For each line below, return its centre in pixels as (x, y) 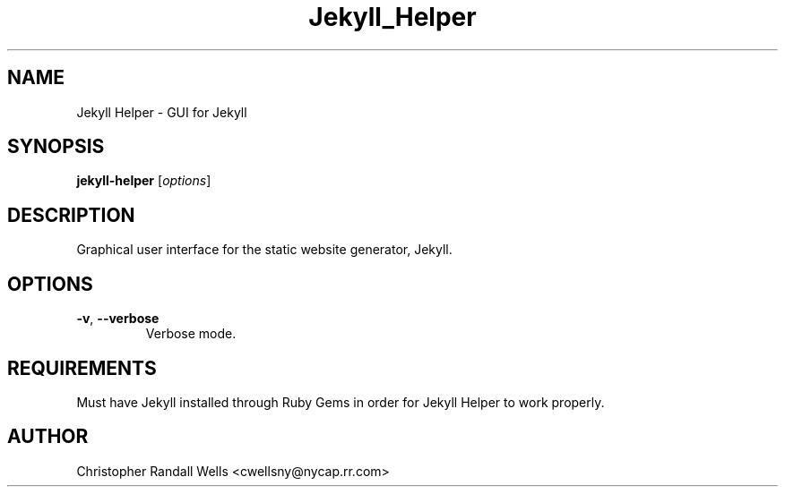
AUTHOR (48, 437)
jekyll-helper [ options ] (144, 181)
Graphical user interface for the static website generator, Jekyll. (264, 250)
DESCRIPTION (71, 215)
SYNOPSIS (56, 147)
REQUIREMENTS (82, 368)
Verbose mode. (191, 334)
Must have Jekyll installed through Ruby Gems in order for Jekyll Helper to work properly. (341, 402)
